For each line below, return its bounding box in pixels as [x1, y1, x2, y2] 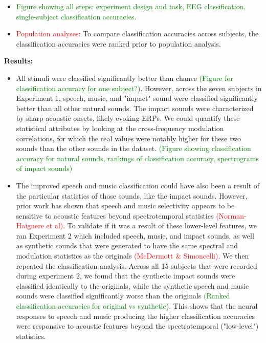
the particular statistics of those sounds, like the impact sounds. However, [16, 190, 248, 201]
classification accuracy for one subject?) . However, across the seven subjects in [16, 82, 262, 93]
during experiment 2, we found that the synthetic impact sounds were [16, 270, 235, 281]
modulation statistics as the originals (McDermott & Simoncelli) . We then [16, 250, 249, 261]
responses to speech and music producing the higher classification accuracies [16, 310, 255, 321]
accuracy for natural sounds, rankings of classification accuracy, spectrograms [16, 153, 259, 163]
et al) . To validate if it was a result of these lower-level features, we [46, 220, 257, 231]
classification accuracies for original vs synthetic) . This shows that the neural [16, 301, 258, 311]
